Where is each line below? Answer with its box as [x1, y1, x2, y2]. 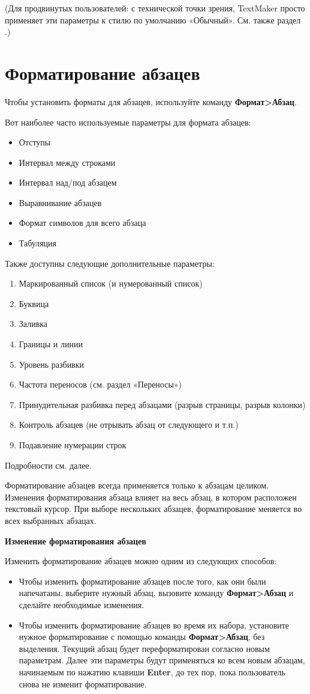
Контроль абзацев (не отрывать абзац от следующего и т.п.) [19, 418, 239, 431]
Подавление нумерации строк [19, 439, 127, 451]
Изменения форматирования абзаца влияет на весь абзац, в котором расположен [5, 490, 297, 503]
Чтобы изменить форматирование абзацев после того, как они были [19, 574, 266, 587]
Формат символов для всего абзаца [19, 216, 146, 229]
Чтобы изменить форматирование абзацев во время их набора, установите [19, 618, 290, 631]
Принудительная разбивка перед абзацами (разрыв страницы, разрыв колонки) [19, 398, 306, 410]
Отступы [19, 136, 51, 148]
